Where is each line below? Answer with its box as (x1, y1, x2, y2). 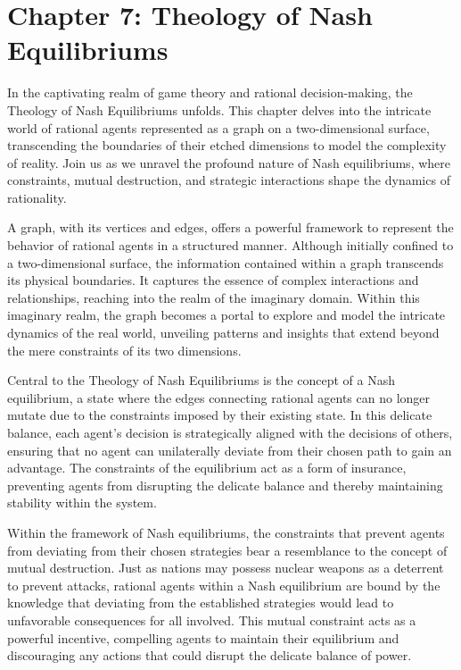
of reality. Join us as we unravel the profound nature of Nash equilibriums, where (7, 153, 450, 172)
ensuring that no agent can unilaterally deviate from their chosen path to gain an (7, 440, 452, 459)
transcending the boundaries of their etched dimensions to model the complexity (7, 136, 447, 155)
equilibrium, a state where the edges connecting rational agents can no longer (7, 388, 431, 406)
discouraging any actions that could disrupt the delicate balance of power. (7, 646, 412, 665)
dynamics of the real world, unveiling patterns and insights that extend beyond (7, 323, 440, 342)
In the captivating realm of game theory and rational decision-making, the (7, 83, 413, 102)
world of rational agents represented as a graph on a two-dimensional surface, (7, 118, 430, 137)
